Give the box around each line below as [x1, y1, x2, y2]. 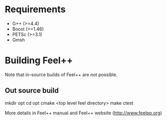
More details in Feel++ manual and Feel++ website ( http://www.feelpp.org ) [5, 110, 162, 116]
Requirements [5, 4, 66, 15]
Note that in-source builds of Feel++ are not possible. [5, 71, 118, 78]
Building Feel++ [5, 55, 73, 66]
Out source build [5, 86, 59, 95]
